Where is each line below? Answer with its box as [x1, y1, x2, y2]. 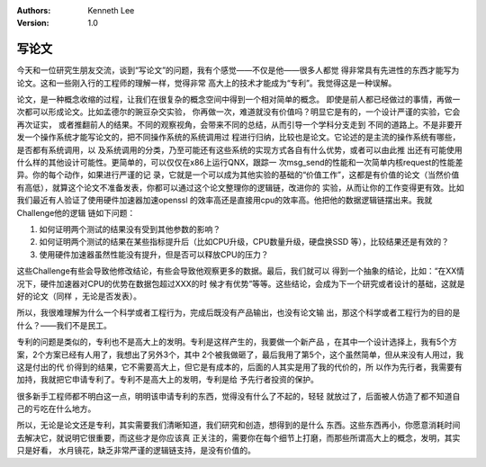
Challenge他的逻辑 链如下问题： [16, 207, 136, 218]
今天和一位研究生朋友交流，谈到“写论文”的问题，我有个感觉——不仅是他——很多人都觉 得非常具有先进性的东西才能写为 [16, 65, 460, 76]
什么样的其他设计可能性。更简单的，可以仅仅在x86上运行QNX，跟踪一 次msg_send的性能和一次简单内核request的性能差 [16, 157, 463, 168]
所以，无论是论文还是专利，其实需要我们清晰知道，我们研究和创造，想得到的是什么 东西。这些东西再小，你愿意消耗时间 [16, 419, 461, 431]
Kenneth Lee [87, 5, 135, 15]
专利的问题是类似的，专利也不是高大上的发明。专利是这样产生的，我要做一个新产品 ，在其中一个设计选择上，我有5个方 [16, 337, 458, 347]
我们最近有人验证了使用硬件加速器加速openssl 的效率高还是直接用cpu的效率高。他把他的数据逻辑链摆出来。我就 [16, 194, 433, 206]
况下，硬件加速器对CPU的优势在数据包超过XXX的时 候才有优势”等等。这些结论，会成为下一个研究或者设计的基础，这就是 [16, 278, 465, 289]
